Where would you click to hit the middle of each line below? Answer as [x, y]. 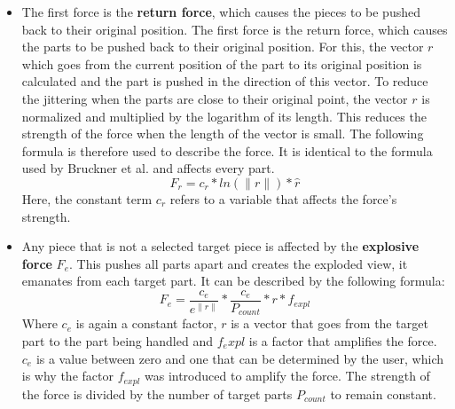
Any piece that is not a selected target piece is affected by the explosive [220, 246]
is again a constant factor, [146, 323]
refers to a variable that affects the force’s [283, 198]
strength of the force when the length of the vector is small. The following [223, 134]
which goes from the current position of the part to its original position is [222, 63]
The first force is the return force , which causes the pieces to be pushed [221, 12]
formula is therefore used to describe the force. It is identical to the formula [227, 150]
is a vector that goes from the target [329, 323]
